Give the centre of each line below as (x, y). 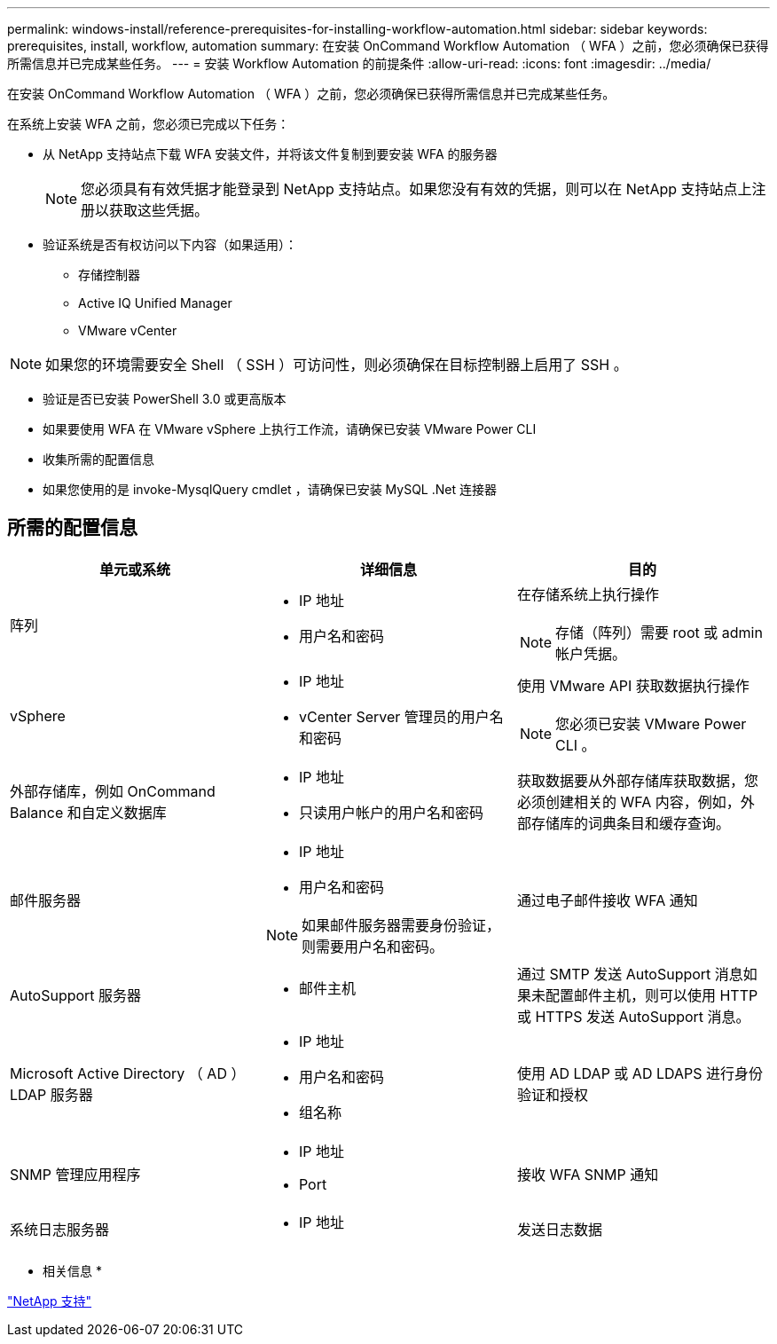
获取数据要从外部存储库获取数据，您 (637, 780)
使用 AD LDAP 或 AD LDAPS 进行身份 (640, 1073)
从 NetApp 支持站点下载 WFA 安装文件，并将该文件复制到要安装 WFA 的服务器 (270, 154)
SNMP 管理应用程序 (75, 1174)
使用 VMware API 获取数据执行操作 (633, 685)
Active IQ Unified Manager (155, 303)
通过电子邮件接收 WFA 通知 (607, 900)
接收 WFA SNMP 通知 (588, 1174)
